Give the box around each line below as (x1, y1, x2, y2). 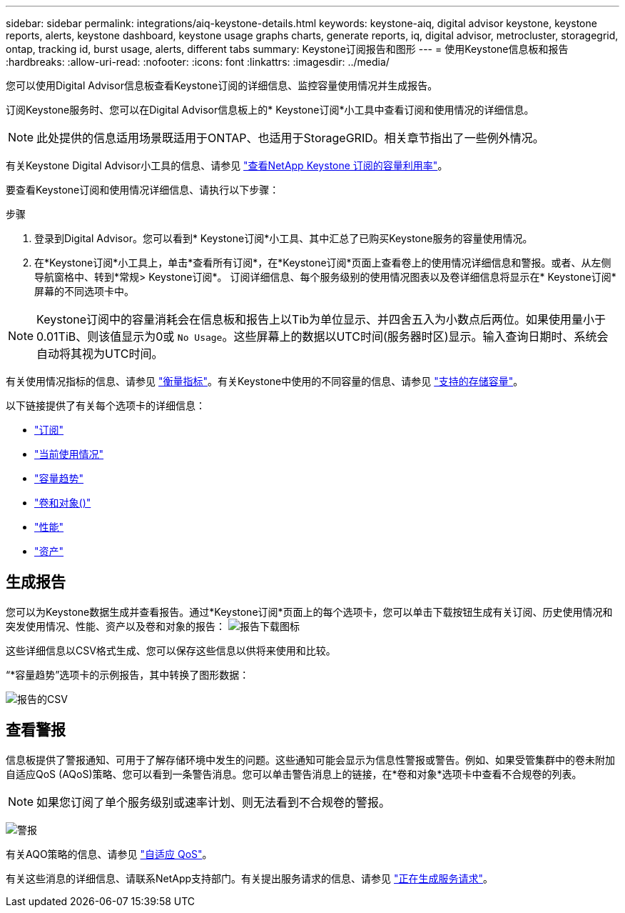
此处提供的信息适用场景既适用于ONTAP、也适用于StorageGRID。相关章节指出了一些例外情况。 (36, 131, 544, 145)
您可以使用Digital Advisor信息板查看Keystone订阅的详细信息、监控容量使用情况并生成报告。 (6, 79, 438, 91)
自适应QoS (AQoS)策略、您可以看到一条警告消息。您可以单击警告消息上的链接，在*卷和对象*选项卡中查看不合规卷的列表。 (6, 767, 582, 780)
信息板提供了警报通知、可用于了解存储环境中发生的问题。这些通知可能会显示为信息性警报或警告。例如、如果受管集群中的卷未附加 (6, 753, 615, 766)
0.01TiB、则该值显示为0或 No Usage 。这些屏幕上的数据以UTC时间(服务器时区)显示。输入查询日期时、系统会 (36, 329, 609, 344)
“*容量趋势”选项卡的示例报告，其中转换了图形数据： (6, 668, 250, 681)
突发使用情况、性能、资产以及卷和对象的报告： (6, 619, 225, 632)
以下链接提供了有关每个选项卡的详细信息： (6, 399, 205, 411)
